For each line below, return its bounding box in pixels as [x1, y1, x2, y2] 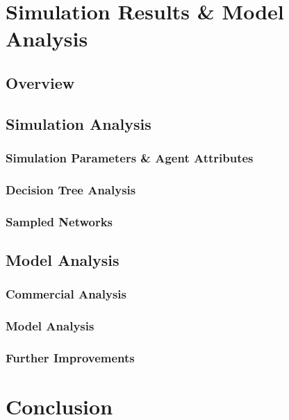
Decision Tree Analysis [6, 180, 136, 198]
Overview [6, 72, 75, 93]
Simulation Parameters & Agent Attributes [6, 149, 254, 167]
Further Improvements [6, 349, 135, 367]
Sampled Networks [6, 212, 113, 230]
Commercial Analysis [6, 285, 126, 303]
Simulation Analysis [6, 112, 151, 134]
